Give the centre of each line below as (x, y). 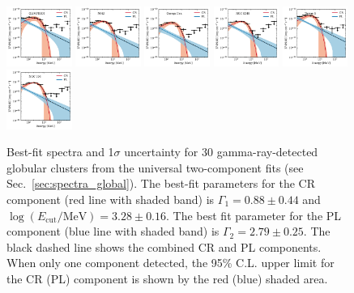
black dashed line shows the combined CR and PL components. (164, 246)
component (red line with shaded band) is (111, 199)
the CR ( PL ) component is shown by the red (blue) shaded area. (167, 278)
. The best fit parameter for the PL (254, 215)
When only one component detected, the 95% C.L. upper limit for (171, 263)
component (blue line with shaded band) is (113, 231)
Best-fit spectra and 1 (60, 152)
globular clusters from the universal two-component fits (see (155, 167)
